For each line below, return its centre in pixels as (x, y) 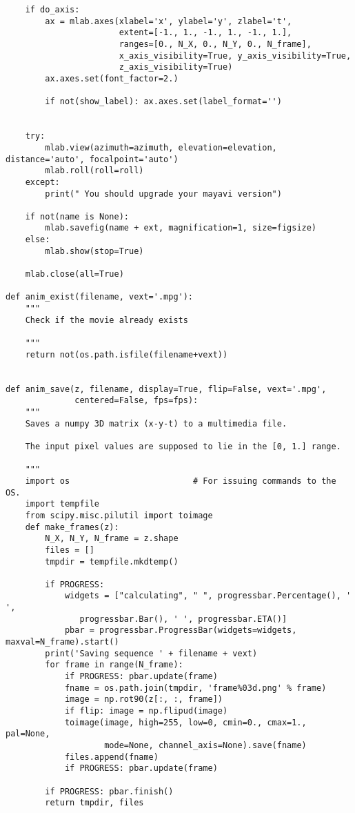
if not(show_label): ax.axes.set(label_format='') (163, 102)
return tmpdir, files (94, 803)
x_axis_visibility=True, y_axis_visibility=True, (235, 56)
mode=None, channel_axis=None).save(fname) (205, 745)
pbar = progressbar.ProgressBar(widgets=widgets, (181, 630)
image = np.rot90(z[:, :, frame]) (143, 699)
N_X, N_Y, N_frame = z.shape (112, 539)
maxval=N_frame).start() (62, 642)
